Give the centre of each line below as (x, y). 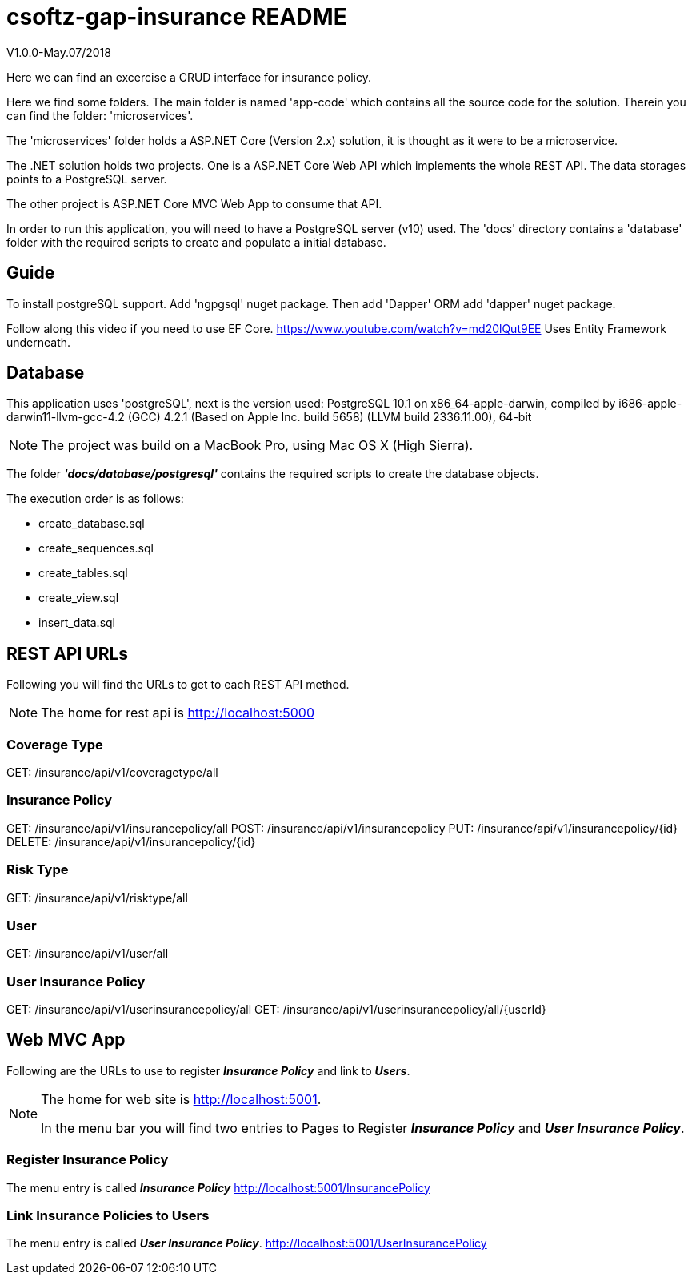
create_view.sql (79, 598)
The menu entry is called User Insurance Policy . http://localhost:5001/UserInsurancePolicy (247, 1243)
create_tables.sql (83, 573)
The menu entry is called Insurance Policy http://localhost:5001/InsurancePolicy (218, 1187)
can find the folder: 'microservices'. (100, 115)
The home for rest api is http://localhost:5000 (178, 713)
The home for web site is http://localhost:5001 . (181, 1099)
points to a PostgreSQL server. (87, 179)
